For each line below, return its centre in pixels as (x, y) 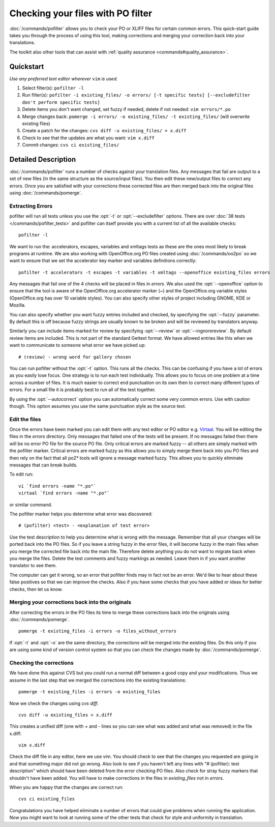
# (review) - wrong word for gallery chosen (75, 357)
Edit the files (25, 419)
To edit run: (21, 474)
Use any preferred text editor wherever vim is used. (64, 78)
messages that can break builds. (43, 465)
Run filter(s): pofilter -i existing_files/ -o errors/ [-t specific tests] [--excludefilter (136, 95)
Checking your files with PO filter (81, 13)
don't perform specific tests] (61, 102)
